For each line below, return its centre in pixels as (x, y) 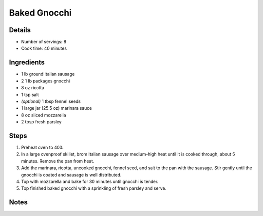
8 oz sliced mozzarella (44, 115)
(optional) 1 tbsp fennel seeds (51, 101)
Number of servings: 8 (44, 42)
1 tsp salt (30, 95)
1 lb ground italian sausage (48, 74)
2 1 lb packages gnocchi (46, 81)
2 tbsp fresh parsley (41, 122)
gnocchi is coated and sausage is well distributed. (71, 175)
